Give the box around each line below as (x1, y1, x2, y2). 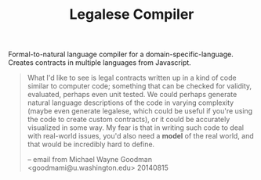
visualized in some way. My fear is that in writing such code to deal (27, 123, 245, 132)
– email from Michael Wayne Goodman (27, 155, 153, 164)
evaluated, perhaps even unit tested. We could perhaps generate (27, 90, 237, 99)
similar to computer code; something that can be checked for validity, (27, 81, 252, 91)
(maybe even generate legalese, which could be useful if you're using (27, 106, 253, 116)
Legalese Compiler (69, 5, 194, 23)
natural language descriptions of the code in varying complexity (27, 98, 234, 107)
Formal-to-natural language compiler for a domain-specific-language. (8, 49, 234, 59)
